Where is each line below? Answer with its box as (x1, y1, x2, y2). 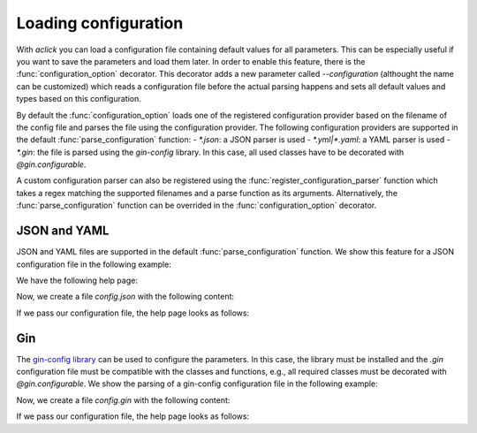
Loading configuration (16, 13, 184, 33)
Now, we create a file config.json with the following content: (16, 292, 234, 302)
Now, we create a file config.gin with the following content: (16, 394, 231, 406)
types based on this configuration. (16, 94, 141, 104)
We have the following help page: (16, 275, 139, 285)
